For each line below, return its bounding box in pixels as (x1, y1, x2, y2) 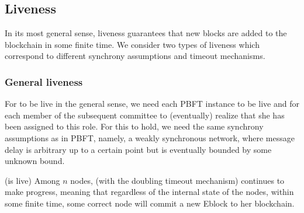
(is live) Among (5, 174, 60, 186)
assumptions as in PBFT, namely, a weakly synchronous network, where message (5, 131, 295, 144)
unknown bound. (5, 155, 65, 167)
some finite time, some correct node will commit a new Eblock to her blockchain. (5, 197, 295, 209)
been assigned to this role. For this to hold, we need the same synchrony (5, 120, 264, 132)
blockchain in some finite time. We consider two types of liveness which (5, 38, 260, 50)
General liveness (5, 74, 83, 89)
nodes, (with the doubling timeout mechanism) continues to (70, 174, 285, 186)
